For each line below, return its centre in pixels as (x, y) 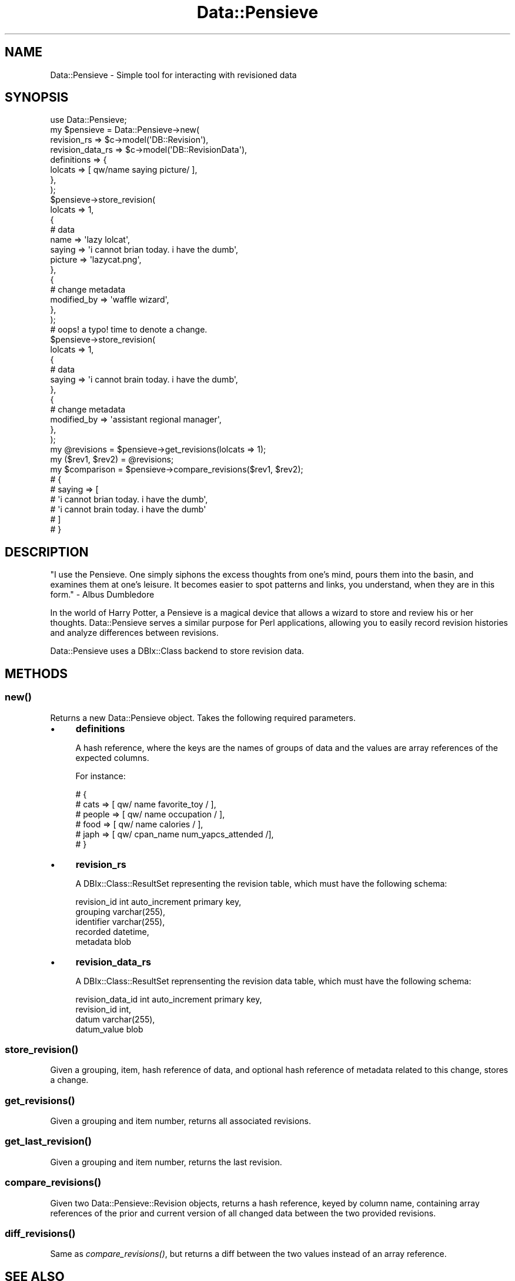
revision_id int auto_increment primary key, (158, 901)
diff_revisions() (40, 1233)
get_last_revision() (48, 1141)
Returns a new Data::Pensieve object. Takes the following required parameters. (203, 717)
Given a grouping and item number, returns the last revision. (166, 1162)
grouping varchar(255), (120, 911)
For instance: (101, 776)
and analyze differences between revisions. (134, 633)
